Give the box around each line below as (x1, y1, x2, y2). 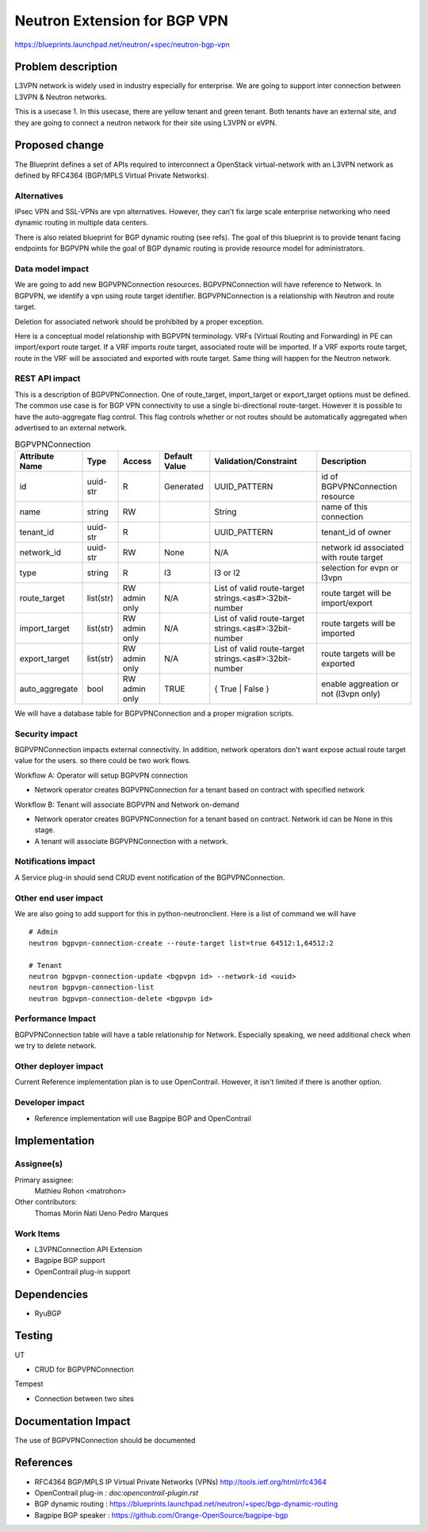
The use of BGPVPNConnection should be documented (14, 1435, 196, 1445)
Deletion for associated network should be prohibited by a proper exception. (14, 317, 265, 326)
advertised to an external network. (14, 423, 127, 432)
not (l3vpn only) (321, 688, 380, 699)
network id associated (321, 542, 404, 553)
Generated (163, 481, 204, 492)
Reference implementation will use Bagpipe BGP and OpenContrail (34, 1113, 251, 1123)
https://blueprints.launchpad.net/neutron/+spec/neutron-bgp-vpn (14, 40, 230, 49)
